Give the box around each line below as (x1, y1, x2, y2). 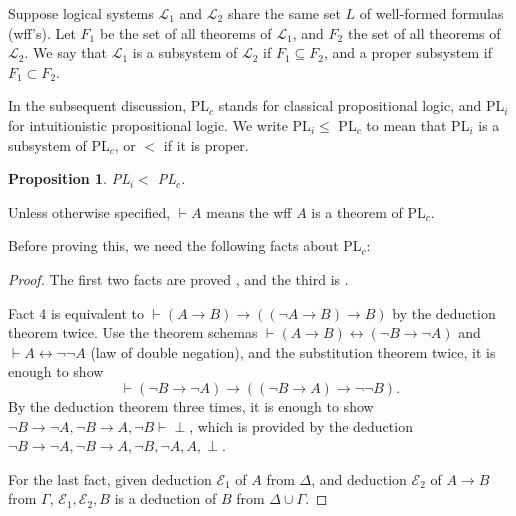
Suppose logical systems (8, 3, 154, 23)
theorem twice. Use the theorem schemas (8, 322, 258, 343)
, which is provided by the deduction (189, 415, 413, 436)
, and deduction (311, 468, 407, 489)
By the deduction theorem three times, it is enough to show (8, 395, 374, 416)
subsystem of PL (8, 134, 110, 155)
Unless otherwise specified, (8, 201, 171, 222)
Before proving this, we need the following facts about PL (8, 235, 362, 256)
